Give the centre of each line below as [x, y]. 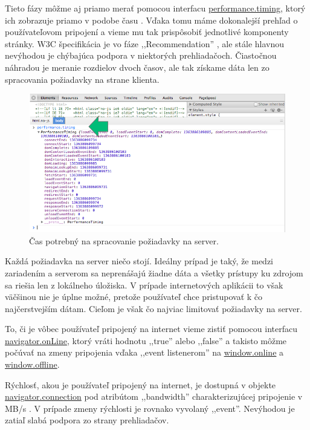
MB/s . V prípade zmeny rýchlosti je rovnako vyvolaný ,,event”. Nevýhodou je [150, 408]
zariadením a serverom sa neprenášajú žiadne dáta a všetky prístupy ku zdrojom [154, 272]
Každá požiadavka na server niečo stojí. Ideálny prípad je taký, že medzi [139, 261]
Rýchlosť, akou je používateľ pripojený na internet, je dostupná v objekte [140, 384]
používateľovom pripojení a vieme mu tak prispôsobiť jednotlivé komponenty [147, 32]
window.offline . [32, 364]
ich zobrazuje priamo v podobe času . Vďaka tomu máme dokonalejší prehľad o [151, 20]
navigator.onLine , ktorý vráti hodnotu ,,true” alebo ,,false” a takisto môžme [146, 340]
